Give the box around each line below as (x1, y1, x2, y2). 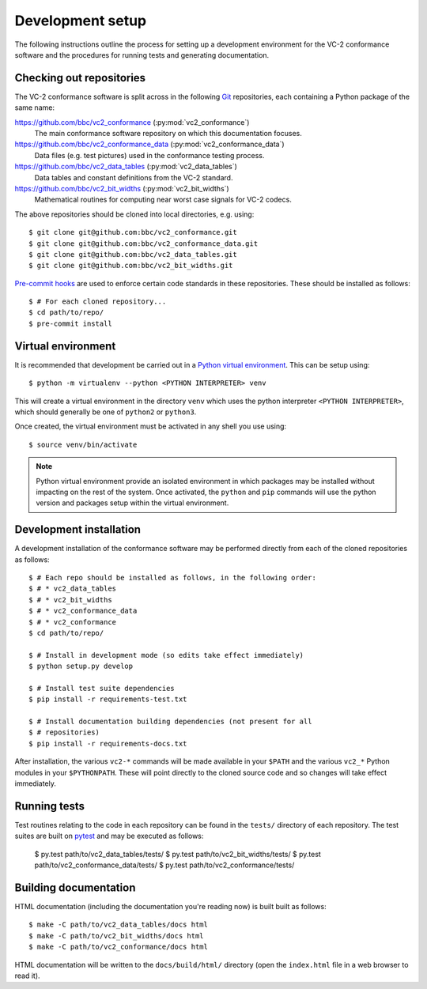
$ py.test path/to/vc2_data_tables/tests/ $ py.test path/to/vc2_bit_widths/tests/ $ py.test (34, 849, 322, 859)
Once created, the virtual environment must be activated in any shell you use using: (14, 421, 287, 431)
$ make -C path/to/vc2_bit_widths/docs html (28, 931, 205, 940)
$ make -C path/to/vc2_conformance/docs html (28, 942, 209, 952)
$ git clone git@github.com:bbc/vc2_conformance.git (28, 228, 237, 237)
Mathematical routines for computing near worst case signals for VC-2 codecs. (34, 194, 292, 205)
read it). (14, 971, 40, 980)
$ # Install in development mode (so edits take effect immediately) (28, 651, 304, 659)
